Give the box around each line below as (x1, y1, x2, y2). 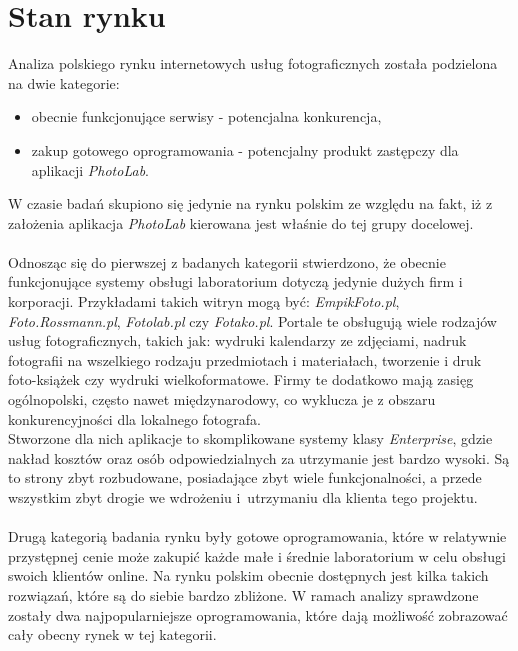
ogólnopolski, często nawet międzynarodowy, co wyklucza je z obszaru (8, 389, 436, 410)
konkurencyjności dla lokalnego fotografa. (8, 408, 261, 429)
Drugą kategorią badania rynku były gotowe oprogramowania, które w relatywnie (8, 526, 507, 547)
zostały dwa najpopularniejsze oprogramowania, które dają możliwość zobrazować (8, 604, 508, 625)
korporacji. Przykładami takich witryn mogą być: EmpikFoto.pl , (8, 291, 400, 312)
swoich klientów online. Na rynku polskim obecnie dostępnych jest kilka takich (8, 565, 489, 586)
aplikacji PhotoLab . (31, 159, 149, 180)
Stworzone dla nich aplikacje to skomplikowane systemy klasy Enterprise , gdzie (8, 428, 493, 449)
